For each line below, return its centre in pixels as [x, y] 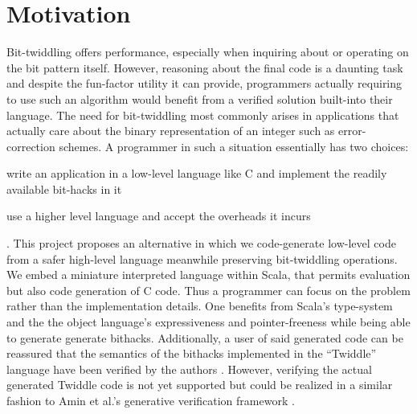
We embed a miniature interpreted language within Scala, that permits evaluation [208, 275]
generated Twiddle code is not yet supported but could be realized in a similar [200, 385]
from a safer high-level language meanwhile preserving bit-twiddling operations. [202, 258]
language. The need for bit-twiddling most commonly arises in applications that [203, 115]
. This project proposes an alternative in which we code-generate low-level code [201, 243]
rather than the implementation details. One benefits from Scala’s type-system [200, 306]
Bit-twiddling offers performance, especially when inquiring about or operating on [208, 52]
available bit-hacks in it [64, 189]
